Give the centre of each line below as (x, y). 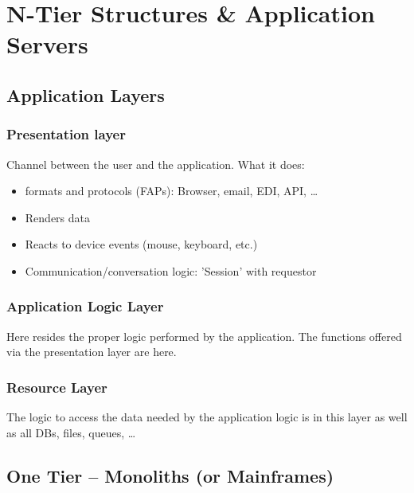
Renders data (57, 217)
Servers (47, 44)
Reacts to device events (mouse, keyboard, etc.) (141, 244)
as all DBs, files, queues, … (71, 432)
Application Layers (86, 94)
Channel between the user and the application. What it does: (156, 164)
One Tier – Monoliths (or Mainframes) (170, 475)
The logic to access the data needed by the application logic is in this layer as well (207, 417)
